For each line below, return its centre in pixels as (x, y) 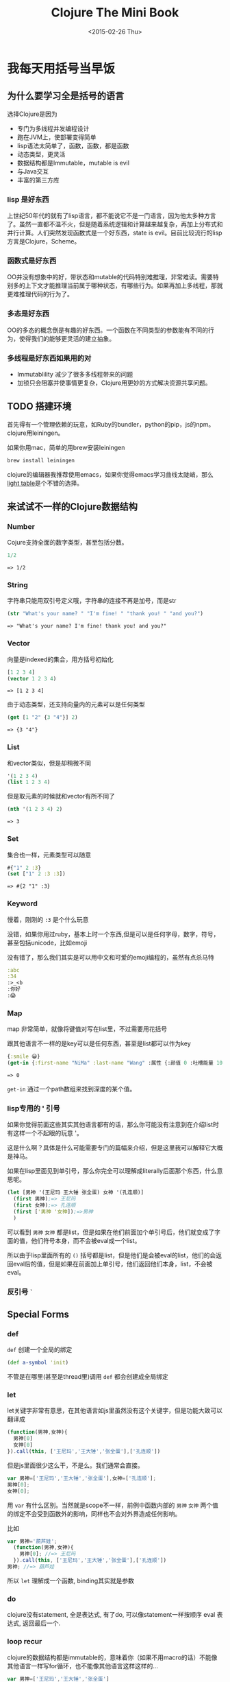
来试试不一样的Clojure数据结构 (73, 507)
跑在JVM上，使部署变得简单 (57, 137)
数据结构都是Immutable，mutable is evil (73, 163)
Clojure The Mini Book (115, 13)
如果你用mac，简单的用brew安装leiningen (66, 447)
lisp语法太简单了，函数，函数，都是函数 (73, 145)
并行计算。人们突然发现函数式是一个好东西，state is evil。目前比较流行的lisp (115, 233)
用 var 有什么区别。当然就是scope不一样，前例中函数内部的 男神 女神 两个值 (113, 1505)
